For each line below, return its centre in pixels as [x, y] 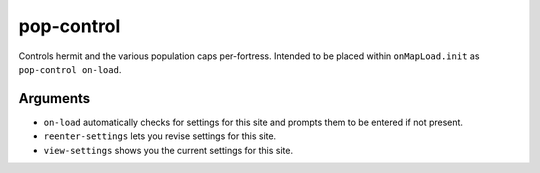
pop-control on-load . [70, 69]
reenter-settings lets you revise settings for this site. [160, 136]
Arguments [54, 98]
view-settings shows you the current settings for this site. [168, 150]
